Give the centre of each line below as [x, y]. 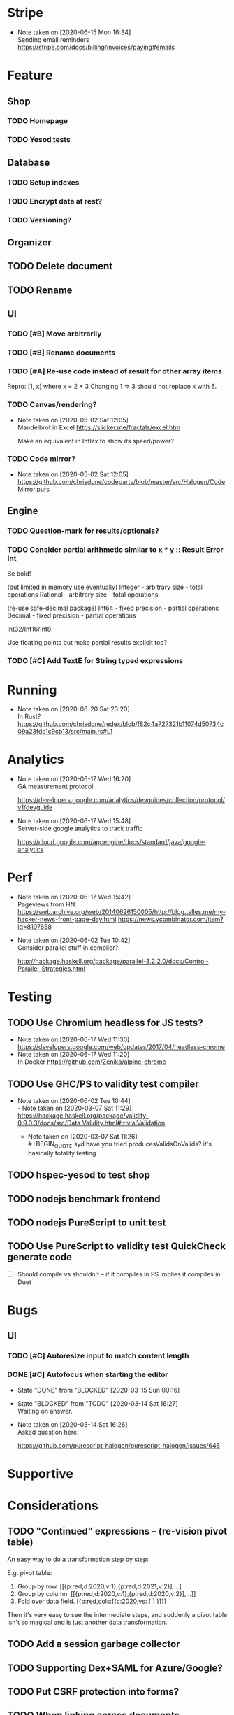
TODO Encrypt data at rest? [55, 201]
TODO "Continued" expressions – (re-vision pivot [117, 1531]
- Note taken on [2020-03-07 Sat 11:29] [74, 1108]
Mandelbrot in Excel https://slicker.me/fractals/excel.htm [98, 427]
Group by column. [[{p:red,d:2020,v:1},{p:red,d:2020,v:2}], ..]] [107, 1593]
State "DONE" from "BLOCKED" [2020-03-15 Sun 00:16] [98, 1390]
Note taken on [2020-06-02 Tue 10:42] [74, 940]
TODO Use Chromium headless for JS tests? [105, 1023]
